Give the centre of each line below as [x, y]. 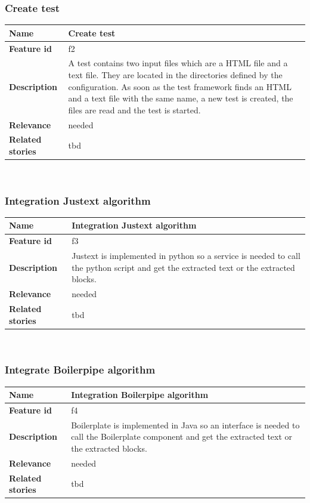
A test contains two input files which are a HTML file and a [178, 63]
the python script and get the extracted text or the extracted [183, 267]
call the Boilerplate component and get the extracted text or [182, 436]
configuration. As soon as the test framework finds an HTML [180, 86]
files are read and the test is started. [134, 109]
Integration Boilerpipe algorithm [140, 395]
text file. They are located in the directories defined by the [175, 75]
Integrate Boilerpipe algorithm [80, 370]
